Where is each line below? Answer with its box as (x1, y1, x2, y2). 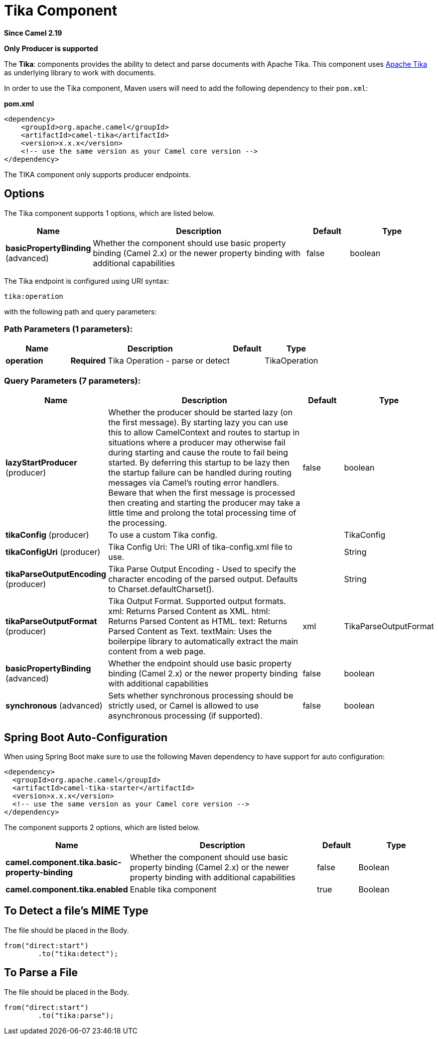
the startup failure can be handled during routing (108, 468, 292, 478)
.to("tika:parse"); (38, 1011, 114, 1019)
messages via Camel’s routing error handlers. (108, 478, 279, 488)
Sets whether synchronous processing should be (108, 690, 294, 701)
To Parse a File (4, 966, 78, 979)
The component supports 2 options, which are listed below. (4, 823, 200, 832)
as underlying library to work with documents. (4, 68, 156, 77)
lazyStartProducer (6, 457, 77, 468)
